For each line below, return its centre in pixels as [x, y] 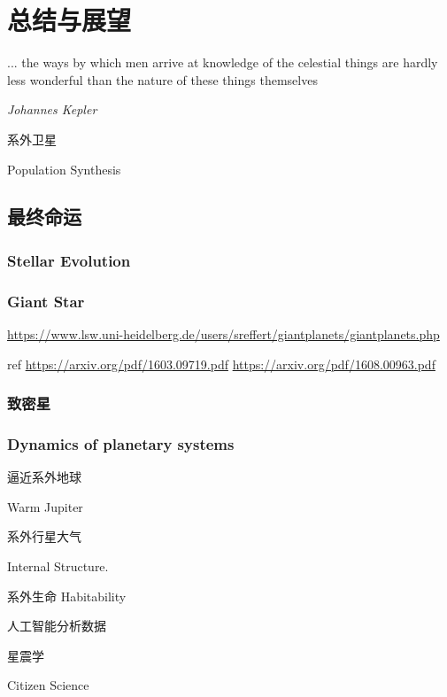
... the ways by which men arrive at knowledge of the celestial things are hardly [223, 62]
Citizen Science [48, 685]
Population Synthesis [64, 169]
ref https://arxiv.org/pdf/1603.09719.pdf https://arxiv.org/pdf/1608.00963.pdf [221, 364]
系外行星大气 [44, 536]
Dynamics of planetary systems [121, 443]
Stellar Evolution [69, 260]
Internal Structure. [58, 565]
